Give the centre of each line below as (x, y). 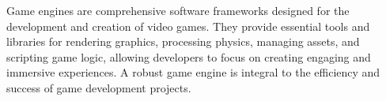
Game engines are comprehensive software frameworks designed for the (178, 10)
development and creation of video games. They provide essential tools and (188, 26)
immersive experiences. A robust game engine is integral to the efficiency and (193, 72)
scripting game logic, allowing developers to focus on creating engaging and (189, 56)
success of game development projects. (99, 87)
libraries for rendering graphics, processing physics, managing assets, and (183, 41)
